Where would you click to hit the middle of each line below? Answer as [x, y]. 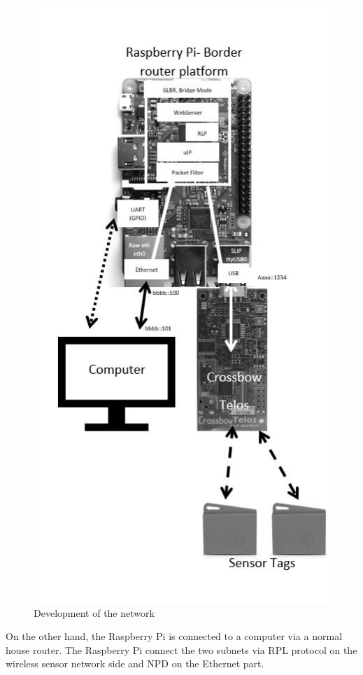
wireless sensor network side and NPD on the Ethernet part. [135, 663]
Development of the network [94, 612]
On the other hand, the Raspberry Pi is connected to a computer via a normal [174, 636]
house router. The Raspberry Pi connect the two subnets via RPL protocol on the [181, 649]
